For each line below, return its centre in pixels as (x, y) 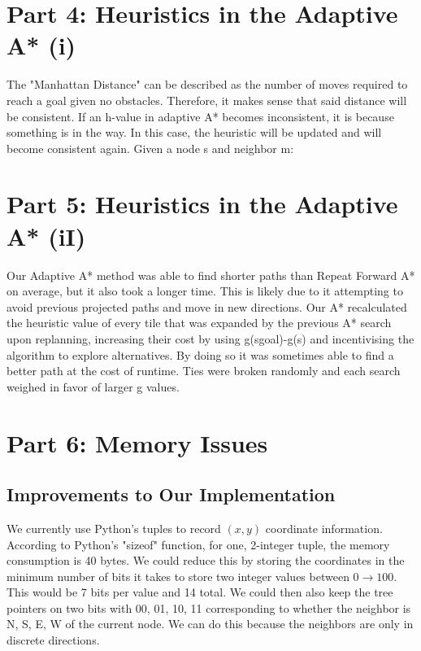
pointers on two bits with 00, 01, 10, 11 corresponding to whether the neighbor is (209, 607)
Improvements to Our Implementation (171, 494)
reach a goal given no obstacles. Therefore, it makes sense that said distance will (207, 100)
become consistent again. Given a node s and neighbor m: (150, 148)
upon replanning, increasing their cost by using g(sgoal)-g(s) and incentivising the (210, 338)
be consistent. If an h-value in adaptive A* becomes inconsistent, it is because (200, 116)
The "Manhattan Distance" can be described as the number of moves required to (207, 84)
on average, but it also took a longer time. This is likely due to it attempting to (205, 291)
